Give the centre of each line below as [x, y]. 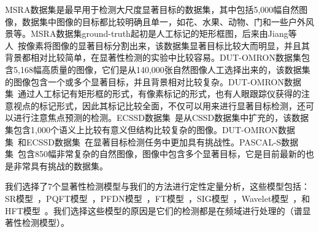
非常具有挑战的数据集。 [60, 165]
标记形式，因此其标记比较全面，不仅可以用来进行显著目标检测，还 [172, 105]
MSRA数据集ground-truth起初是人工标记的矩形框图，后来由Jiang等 [163, 33]
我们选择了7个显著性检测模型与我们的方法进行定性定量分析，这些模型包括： [157, 186]
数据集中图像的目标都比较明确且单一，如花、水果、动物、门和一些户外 [163, 21]
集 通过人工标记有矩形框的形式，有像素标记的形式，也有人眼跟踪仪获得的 [153, 94]
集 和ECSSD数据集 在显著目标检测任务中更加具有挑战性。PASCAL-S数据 [152, 141]
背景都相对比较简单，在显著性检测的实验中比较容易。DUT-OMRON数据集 [153, 57]
